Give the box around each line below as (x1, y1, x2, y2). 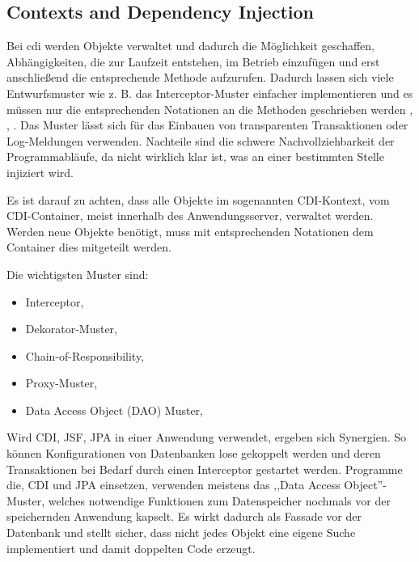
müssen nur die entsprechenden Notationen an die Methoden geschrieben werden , (6, 100, 413, 117)
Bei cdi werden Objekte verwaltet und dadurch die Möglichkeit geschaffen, (6, 37, 375, 54)
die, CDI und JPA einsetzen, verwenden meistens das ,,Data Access (6, 476, 341, 493)
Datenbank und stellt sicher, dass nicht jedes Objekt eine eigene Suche (6, 524, 356, 541)
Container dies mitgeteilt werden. (6, 239, 171, 256)
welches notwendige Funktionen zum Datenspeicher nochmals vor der (48, 492, 391, 509)
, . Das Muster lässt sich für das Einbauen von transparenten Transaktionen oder (6, 116, 408, 133)
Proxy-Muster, (25, 374, 98, 391)
